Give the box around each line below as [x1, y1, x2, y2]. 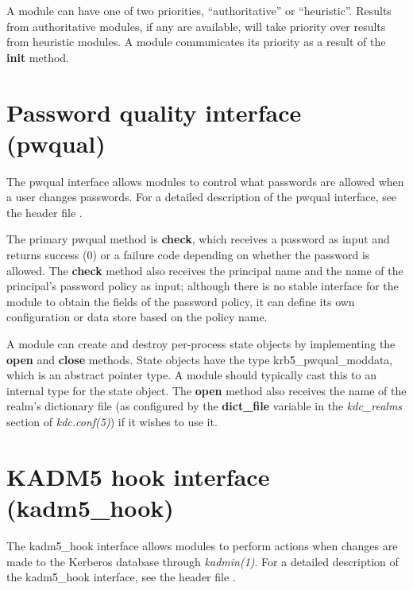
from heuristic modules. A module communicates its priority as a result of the [6, 33, 386, 50]
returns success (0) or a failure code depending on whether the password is [6, 246, 370, 263]
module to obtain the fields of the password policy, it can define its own [6, 293, 355, 309]
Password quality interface [6, 95, 302, 128]
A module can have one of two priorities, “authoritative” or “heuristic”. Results [6, 2, 392, 18]
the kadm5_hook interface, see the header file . [6, 569, 236, 585]
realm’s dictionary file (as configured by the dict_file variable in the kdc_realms [6, 398, 403, 414]
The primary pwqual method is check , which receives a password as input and [6, 231, 390, 247]
